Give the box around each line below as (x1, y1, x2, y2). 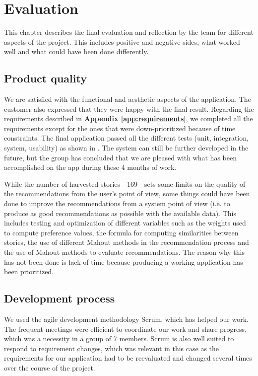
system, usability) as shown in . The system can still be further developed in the (4, 143, 249, 153)
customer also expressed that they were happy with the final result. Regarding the (4, 103, 254, 114)
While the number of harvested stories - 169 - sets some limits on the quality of (4, 178, 246, 189)
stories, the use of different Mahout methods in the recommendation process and (4, 237, 249, 247)
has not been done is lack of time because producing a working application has (4, 256, 243, 267)
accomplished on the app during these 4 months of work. (4, 162, 177, 172)
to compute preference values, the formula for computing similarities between (4, 227, 239, 237)
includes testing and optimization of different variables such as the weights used (4, 218, 246, 228)
